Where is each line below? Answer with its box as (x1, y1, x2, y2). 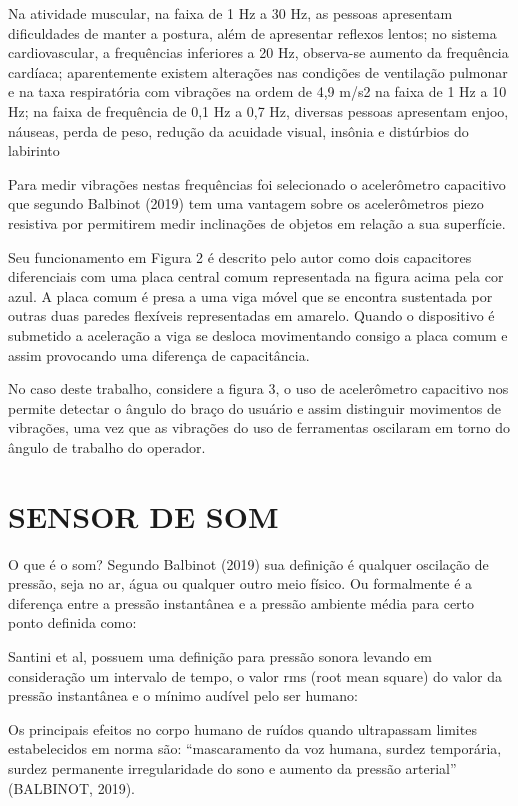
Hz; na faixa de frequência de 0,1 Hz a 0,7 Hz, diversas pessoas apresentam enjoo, (8, 100, 509, 121)
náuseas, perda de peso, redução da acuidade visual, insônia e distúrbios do (8, 120, 469, 141)
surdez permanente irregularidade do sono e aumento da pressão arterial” (8, 757, 457, 778)
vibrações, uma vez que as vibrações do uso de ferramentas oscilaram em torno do (8, 417, 510, 438)
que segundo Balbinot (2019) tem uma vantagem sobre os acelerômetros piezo (8, 193, 484, 214)
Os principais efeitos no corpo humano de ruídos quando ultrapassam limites (8, 718, 477, 739)
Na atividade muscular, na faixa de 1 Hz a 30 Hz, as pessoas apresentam (8, 3, 453, 23)
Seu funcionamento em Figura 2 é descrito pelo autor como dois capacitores (8, 246, 472, 267)
